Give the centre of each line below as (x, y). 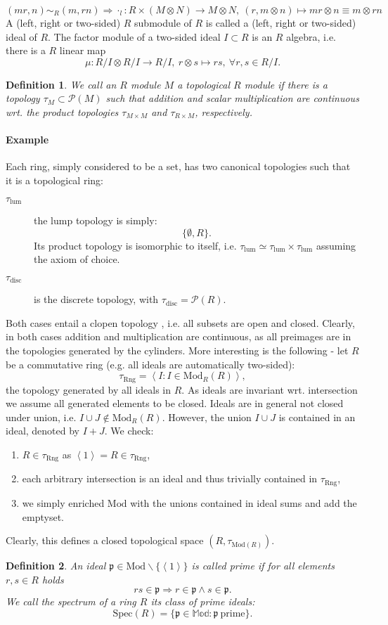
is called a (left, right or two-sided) (281, 22)
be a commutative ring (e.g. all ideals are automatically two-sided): (150, 364)
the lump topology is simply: (96, 220)
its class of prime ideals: (203, 601)
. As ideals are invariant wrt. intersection (270, 389)
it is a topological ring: (54, 180)
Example (27, 140)
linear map (83, 50)
